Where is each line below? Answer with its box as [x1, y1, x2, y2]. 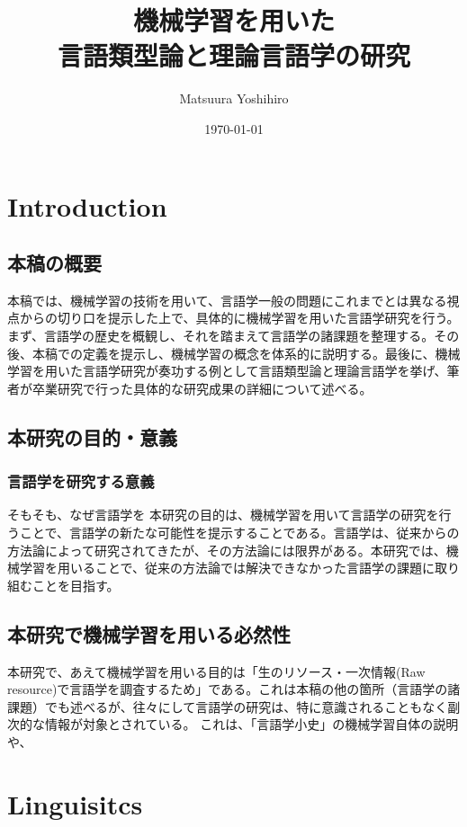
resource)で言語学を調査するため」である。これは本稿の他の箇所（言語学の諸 [7, 680, 461, 698]
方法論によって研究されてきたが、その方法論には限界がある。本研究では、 [7, 540, 446, 559]
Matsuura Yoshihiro [179, 89, 289, 108]
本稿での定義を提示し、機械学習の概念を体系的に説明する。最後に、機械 [31, 343, 461, 362]
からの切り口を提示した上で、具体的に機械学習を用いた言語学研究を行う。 [19, 308, 460, 327]
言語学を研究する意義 [7, 470, 155, 493]
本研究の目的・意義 [7, 422, 177, 450]
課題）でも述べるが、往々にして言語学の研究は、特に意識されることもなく [7, 697, 448, 716]
